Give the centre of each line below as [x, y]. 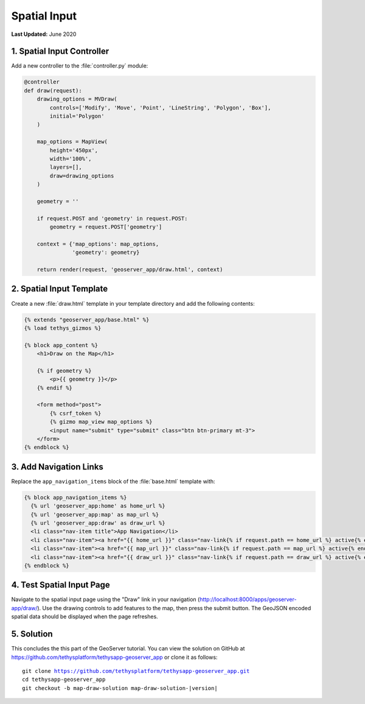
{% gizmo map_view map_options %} [101, 422]
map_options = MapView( [72, 142]
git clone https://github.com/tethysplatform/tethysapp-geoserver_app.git [136, 671]
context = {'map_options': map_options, [98, 244]
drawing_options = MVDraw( [77, 99]
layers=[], [66, 167]
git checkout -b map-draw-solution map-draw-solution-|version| [120, 688]
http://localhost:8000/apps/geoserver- [248, 599]
